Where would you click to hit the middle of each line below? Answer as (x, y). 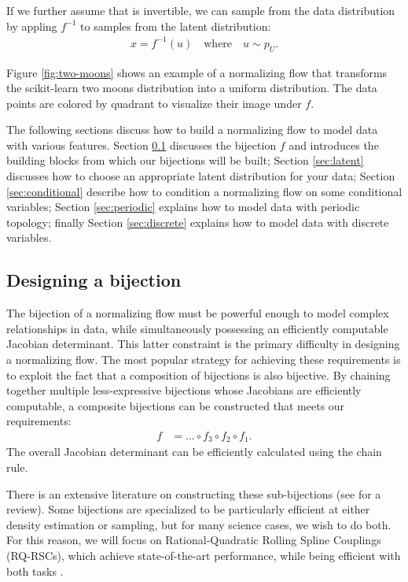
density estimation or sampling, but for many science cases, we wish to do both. (199, 524)
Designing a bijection (94, 280)
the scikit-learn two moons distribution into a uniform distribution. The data (192, 88)
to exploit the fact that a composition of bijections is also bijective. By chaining (198, 374)
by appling (32, 26)
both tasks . (35, 571)
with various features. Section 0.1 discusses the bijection (142, 145)
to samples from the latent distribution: (176, 26)
